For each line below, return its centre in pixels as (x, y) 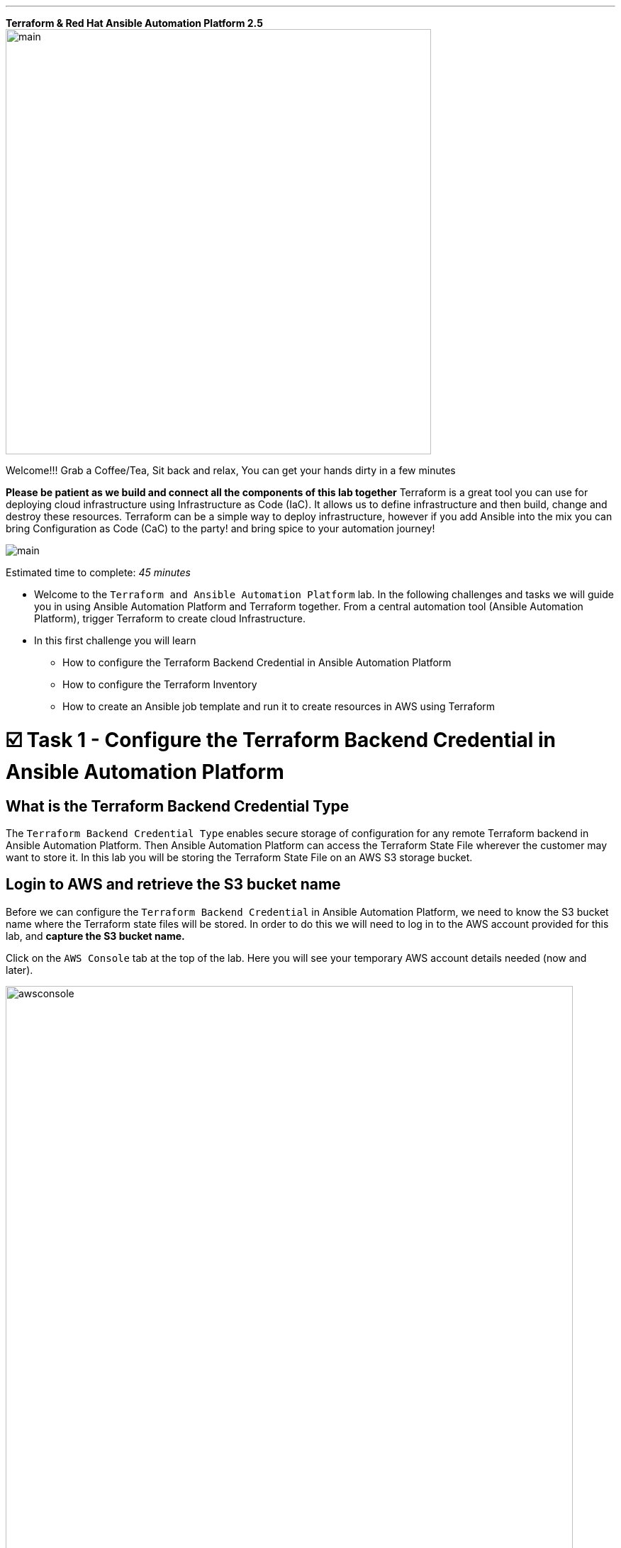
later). (19, 970)
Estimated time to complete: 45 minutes (98, 572)
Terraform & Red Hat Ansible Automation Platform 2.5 (134, 23)
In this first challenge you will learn (115, 640)
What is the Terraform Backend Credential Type (178, 806)
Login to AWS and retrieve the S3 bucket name (173, 885)
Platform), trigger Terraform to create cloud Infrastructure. (170, 618)
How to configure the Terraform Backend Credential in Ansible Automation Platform (257, 662)
